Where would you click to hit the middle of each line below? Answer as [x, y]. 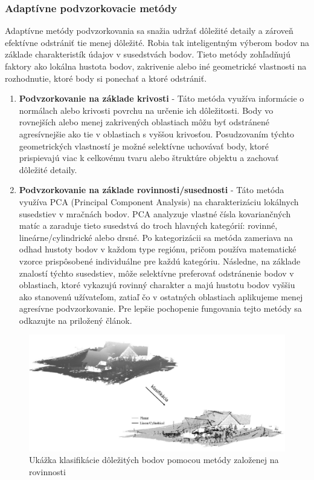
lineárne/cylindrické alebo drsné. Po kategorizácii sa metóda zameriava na [156, 237]
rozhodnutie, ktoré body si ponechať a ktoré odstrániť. [106, 78]
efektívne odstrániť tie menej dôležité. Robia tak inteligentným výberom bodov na [157, 42]
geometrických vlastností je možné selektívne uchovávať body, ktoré [144, 146]
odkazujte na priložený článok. [75, 320]
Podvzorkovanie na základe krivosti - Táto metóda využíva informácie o [162, 98]
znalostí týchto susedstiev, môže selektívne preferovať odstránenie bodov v [156, 273]
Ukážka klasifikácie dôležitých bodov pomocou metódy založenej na [154, 460]
